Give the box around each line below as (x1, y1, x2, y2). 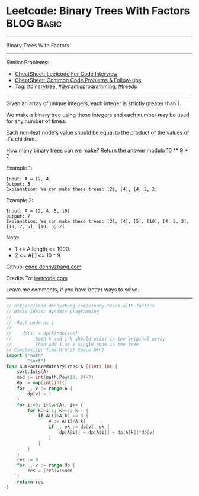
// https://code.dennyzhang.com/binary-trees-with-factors (6, 303, 155, 309)
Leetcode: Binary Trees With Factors (6, 4, 190, 18)
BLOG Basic (6, 17, 62, 30)
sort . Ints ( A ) (17, 369, 49, 375)
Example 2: (6, 196, 34, 203)
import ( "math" (6, 352, 44, 358)
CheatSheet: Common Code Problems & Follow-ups (14, 76, 142, 83)
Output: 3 (6, 181, 31, 187)
